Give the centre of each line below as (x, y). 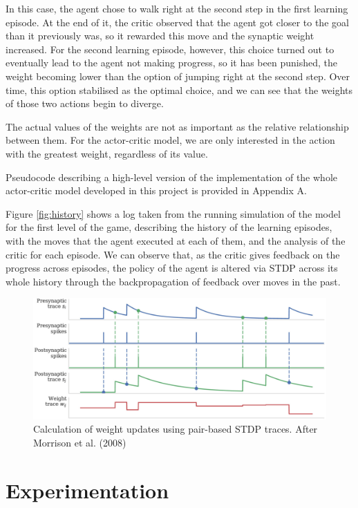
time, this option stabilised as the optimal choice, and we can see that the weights (179, 90)
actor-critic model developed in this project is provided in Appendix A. (156, 190)
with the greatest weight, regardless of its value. (107, 153)
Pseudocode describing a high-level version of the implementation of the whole (172, 177)
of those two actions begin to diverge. (85, 103)
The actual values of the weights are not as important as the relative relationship (177, 126)
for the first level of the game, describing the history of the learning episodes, (169, 227)
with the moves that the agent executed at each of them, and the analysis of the (176, 240)
